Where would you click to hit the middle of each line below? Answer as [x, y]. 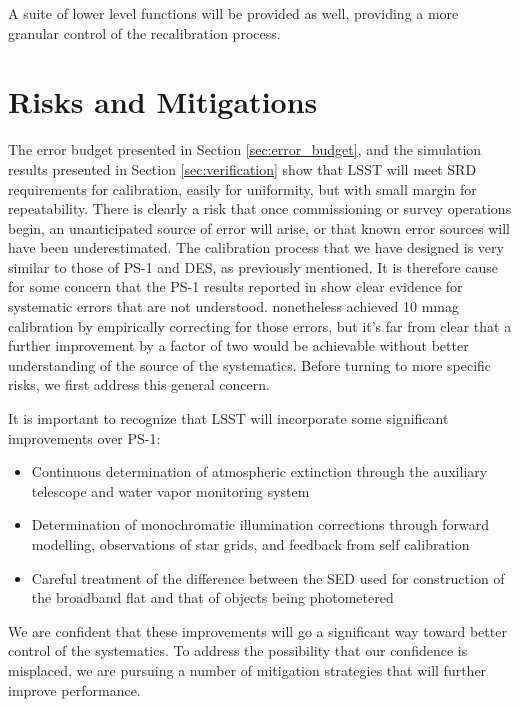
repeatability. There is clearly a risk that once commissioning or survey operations [260, 208]
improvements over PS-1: [84, 437]
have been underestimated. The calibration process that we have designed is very [256, 247]
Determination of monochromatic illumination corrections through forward [260, 524]
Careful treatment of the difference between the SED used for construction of [268, 577]
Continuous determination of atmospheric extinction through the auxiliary [259, 471]
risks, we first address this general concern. [139, 384]
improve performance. [74, 689]
